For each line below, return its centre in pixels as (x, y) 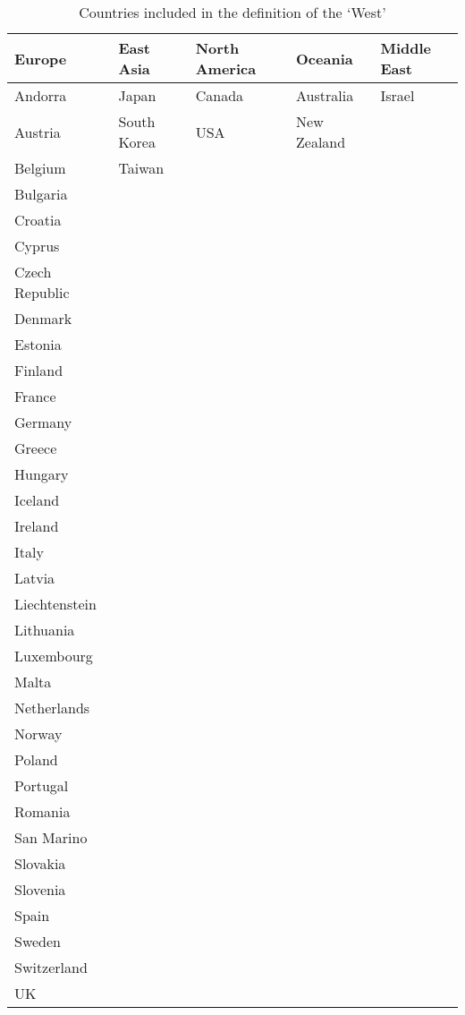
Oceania (325, 58)
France (35, 396)
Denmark (43, 318)
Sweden (38, 941)
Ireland (37, 526)
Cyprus (37, 246)
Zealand (321, 142)
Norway (38, 734)
